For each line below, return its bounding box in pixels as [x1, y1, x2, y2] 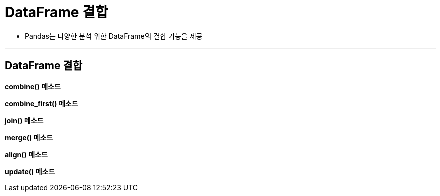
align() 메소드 [5, 150, 48, 159]
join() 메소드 [5, 116, 44, 125]
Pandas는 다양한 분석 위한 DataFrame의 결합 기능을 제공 [25, 31, 203, 40]
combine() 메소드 [5, 82, 61, 91]
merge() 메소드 [5, 133, 53, 142]
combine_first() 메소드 [5, 99, 78, 108]
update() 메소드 [5, 167, 55, 176]
